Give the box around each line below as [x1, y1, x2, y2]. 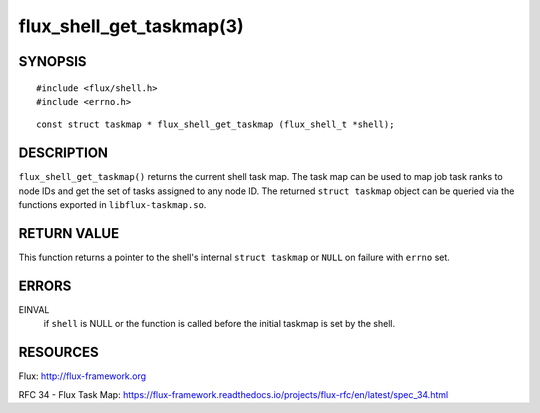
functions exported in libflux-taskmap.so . [18, 199, 207, 211]
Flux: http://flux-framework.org [18, 370, 147, 382]
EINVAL [18, 303, 50, 315]
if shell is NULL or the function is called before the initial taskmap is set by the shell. [43, 318, 396, 330]
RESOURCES [18, 344, 99, 361]
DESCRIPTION [18, 145, 109, 162]
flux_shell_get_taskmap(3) [18, 15, 244, 37]
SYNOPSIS [18, 53, 87, 70]
